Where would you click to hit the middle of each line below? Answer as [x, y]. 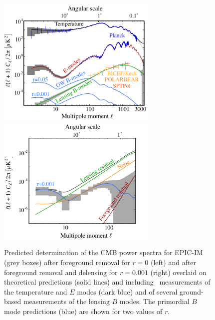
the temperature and [36, 291]
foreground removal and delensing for [61, 272]
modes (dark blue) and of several [127, 291]
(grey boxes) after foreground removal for [67, 262]
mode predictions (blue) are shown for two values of [83, 311]
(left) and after [174, 262]
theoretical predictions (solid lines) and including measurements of [107, 282]
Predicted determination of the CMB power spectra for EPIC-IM [104, 252]
